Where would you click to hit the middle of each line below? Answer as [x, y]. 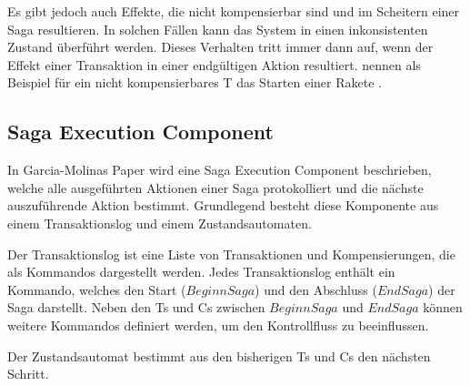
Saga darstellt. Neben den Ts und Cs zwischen [136, 307]
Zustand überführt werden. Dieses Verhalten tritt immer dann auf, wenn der [220, 47]
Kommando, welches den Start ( [97, 289]
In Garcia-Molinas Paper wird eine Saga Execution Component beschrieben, [220, 170]
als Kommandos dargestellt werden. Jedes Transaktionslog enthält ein [201, 272]
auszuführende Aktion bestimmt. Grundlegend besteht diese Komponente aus [223, 205]
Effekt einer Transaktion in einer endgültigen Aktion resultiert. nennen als [214, 64]
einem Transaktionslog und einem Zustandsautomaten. [160, 223]
